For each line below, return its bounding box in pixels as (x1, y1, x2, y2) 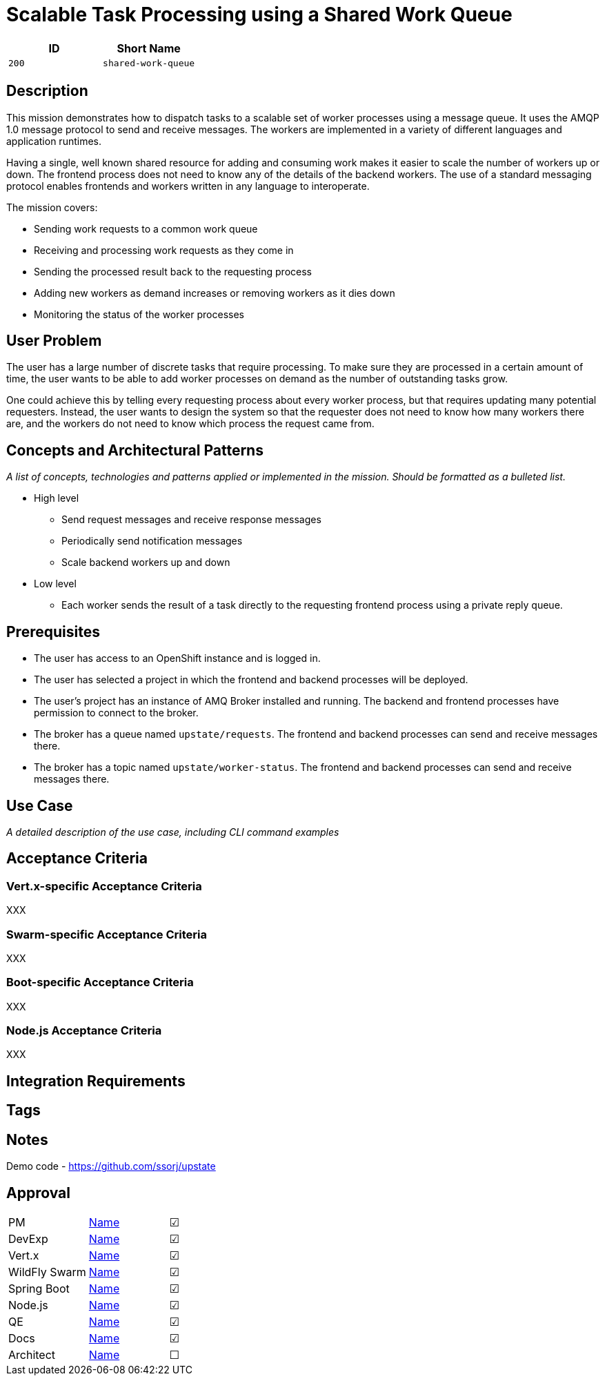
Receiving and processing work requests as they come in (34, 244, 294, 256)
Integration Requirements (6, 1072, 186, 1090)
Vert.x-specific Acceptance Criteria (6, 879, 202, 893)
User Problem (6, 332, 102, 350)
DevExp (8, 1231, 48, 1246)
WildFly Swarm (8, 1264, 86, 1279)
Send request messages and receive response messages (61, 513, 321, 526)
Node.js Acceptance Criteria (6, 1023, 162, 1038)
